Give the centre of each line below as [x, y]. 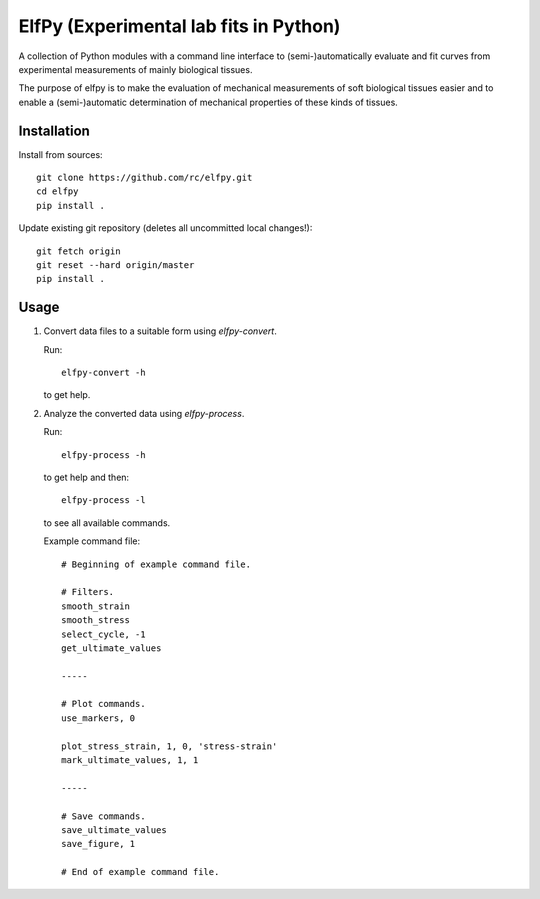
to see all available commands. [107, 522]
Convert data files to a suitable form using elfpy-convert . [160, 331]
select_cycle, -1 [103, 634]
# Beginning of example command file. [156, 564]
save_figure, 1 [98, 844]
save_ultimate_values [114, 829]
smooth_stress [95, 620]
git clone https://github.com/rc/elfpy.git [144, 178]
